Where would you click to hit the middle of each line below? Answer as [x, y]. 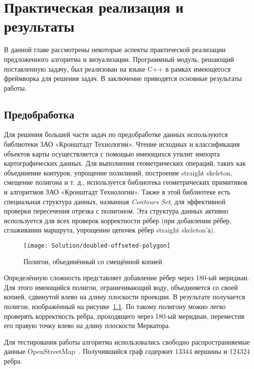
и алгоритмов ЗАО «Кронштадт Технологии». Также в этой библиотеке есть [117, 192]
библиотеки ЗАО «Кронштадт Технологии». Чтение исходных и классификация [122, 144]
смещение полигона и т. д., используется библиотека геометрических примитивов [126, 182]
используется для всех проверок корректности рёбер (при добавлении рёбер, [118, 220]
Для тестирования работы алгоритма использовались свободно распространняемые [127, 341]
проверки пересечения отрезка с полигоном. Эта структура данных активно [116, 211]
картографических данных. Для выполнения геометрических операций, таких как [125, 163]
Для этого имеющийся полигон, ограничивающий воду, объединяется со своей [121, 287]
